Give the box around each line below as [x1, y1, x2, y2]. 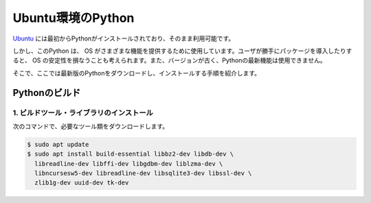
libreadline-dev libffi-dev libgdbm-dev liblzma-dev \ [34, 160, 223, 167]
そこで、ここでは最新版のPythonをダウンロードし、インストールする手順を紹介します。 [12, 69, 261, 77]
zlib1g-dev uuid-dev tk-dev [34, 179, 129, 187]
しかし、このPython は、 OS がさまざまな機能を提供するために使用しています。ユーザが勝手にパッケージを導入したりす [12, 47, 352, 55]
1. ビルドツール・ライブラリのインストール [12, 108, 154, 117]
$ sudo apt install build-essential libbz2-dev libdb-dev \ [27, 150, 234, 158]
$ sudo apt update [27, 141, 89, 148]
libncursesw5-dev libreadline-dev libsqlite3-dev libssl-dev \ [34, 169, 252, 178]
